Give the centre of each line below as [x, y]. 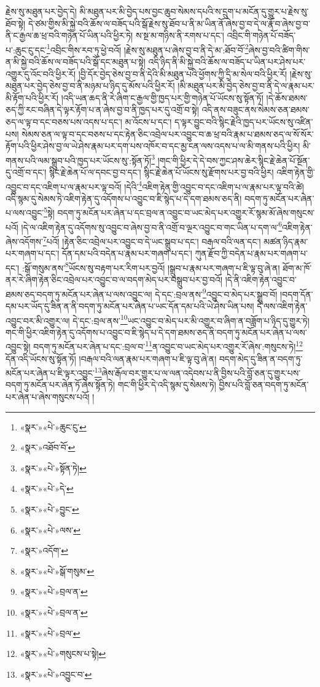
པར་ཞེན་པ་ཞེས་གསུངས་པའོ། [48, 397]
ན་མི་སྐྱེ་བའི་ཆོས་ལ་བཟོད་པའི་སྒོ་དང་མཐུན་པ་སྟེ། [76, 62]
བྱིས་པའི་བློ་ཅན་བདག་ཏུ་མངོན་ [264, 385]
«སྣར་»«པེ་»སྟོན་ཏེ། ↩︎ [53, 468]
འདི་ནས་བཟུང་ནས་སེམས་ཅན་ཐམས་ [256, 110]
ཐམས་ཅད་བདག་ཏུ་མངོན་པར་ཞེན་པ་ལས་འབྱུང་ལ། [79, 294]
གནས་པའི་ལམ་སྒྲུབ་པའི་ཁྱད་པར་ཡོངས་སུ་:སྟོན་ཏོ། [79, 160]
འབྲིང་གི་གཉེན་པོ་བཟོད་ [261, 35]
